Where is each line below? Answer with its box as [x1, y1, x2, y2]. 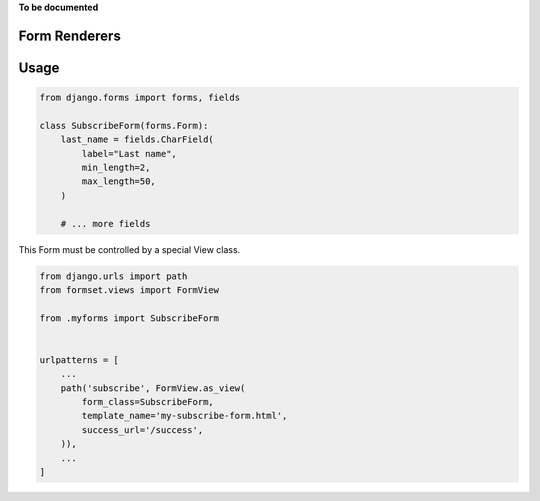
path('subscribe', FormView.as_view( [60, 382, 246, 394]
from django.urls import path [39, 270, 188, 282]
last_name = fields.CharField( [60, 134, 214, 145]
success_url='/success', [81, 424, 204, 435]
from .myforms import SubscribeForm [39, 312, 220, 324]
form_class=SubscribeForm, [81, 396, 214, 408]
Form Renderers [18, 27, 122, 44]
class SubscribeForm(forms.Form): [39, 120, 209, 131]
